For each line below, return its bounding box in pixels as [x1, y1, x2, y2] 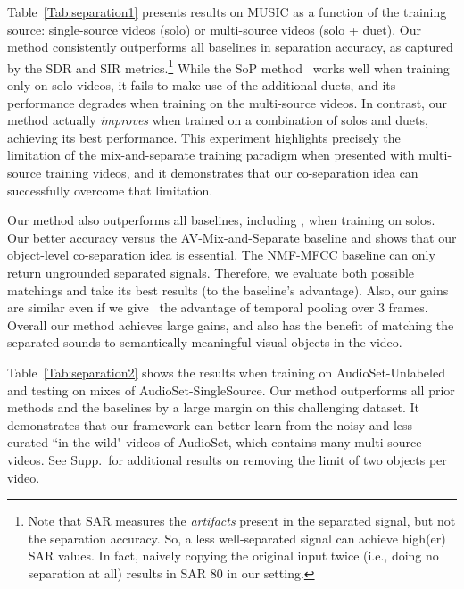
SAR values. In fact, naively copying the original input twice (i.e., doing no [28, 546, 439, 565]
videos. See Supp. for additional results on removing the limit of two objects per [7, 450, 447, 469]
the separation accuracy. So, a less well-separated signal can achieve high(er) [28, 528, 446, 547]
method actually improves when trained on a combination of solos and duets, [7, 111, 428, 129]
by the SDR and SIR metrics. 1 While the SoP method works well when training [7, 55, 450, 77]
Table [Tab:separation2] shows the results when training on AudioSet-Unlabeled [7, 362, 445, 381]
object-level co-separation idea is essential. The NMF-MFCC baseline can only [7, 245, 435, 264]
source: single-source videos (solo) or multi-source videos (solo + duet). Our [7, 20, 421, 38]
